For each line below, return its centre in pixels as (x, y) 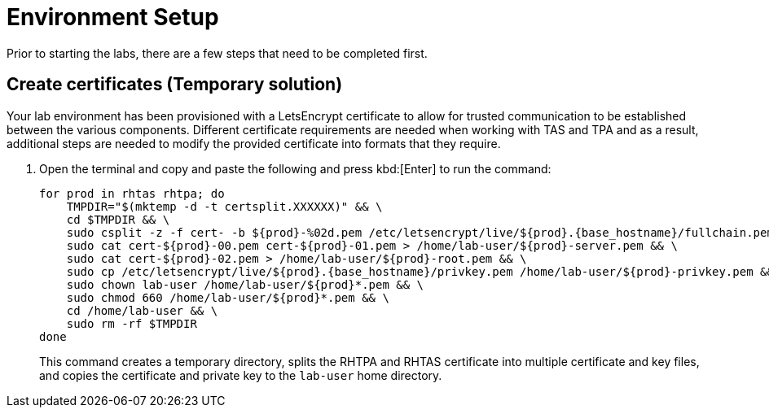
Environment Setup (113, 17)
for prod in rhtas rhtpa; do (132, 193)
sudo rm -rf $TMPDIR (132, 323)
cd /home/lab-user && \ (142, 310)
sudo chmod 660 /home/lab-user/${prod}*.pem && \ (228, 297)
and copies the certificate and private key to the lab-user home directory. (241, 375)
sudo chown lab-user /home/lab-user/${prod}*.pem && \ (245, 284)
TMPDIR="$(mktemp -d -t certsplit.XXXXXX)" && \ (224, 206)
